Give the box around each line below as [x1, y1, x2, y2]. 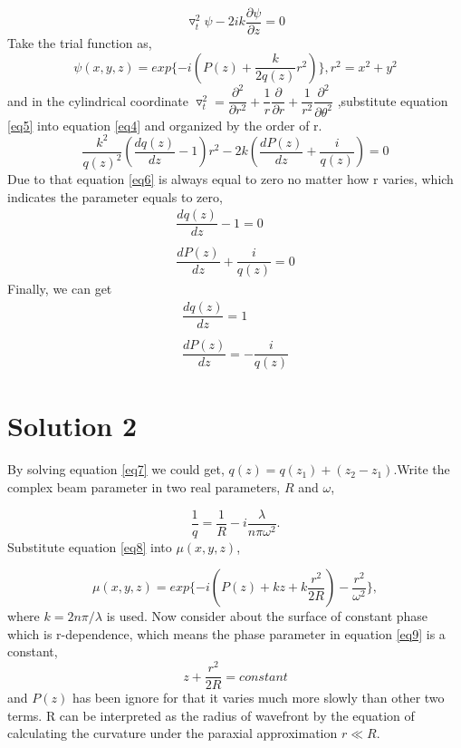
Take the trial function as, [7, 34, 152, 53]
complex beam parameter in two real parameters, [7, 478, 281, 496]
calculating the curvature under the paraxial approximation [7, 724, 338, 743]
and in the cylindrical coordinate [7, 91, 189, 110]
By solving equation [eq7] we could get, [7, 460, 225, 479]
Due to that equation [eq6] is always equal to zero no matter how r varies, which [7, 170, 454, 189]
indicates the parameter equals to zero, [7, 187, 223, 206]
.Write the [393, 460, 450, 479]
